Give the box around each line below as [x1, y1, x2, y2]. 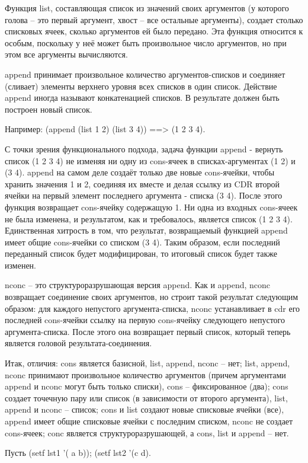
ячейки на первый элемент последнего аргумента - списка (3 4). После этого [5, 189, 283, 202]
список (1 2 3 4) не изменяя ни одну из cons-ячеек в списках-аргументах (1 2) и [5, 154, 296, 167]
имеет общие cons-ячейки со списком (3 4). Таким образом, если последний [5, 235, 280, 248]
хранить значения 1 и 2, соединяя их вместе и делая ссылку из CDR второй [5, 177, 280, 190]
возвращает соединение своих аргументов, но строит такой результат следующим [5, 290, 299, 303]
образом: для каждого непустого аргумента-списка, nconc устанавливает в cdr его [5, 302, 300, 314]
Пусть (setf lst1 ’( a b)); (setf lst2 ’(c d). [5, 446, 151, 459]
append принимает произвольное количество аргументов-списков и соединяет [5, 68, 285, 80]
